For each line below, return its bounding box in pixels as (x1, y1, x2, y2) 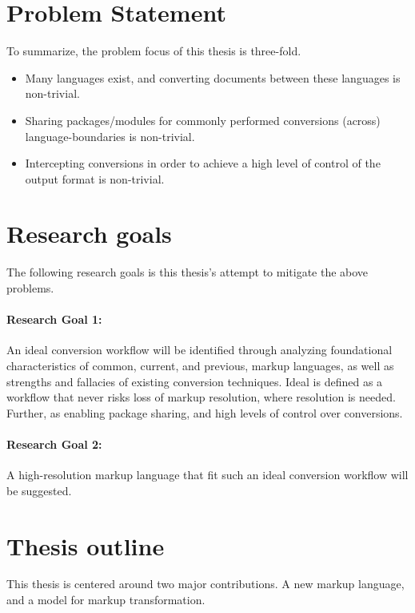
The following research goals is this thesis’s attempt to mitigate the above (6, 264, 369, 280)
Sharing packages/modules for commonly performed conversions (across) (25, 111, 381, 128)
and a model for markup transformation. (6, 591, 206, 608)
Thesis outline (6, 529, 165, 562)
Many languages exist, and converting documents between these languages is (25, 69, 401, 86)
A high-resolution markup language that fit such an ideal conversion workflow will (6, 466, 409, 483)
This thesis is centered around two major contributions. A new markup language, (6, 575, 405, 592)
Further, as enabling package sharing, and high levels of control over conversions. (6, 404, 403, 421)
